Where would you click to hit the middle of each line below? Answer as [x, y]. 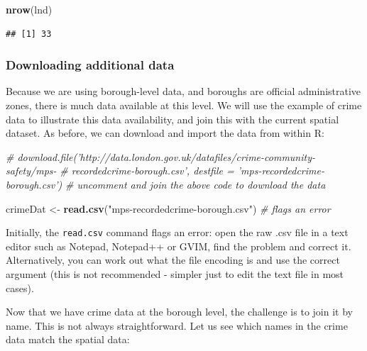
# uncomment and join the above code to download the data [195, 184]
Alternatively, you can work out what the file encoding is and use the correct [173, 260]
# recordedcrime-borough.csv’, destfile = [147, 171]
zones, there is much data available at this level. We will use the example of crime [184, 105]
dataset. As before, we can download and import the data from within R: [165, 133]
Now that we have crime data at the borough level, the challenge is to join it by [179, 312]
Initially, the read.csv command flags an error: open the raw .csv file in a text [177, 232]
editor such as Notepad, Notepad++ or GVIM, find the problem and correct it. [179, 246]
